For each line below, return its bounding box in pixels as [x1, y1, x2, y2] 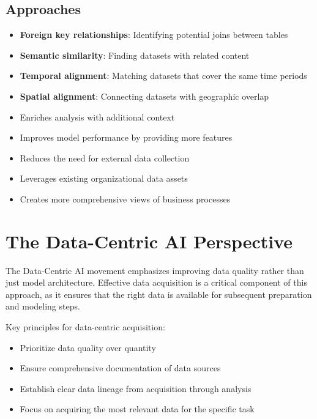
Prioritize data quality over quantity [20, 341, 156, 354]
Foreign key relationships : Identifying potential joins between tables [20, 28, 288, 41]
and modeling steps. [6, 300, 80, 313]
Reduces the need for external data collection [20, 151, 190, 164]
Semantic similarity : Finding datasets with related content [20, 48, 250, 61]
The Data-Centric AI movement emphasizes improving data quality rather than [6, 264, 304, 276]
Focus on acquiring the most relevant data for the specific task [20, 402, 255, 415]
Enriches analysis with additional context [20, 110, 175, 123]
